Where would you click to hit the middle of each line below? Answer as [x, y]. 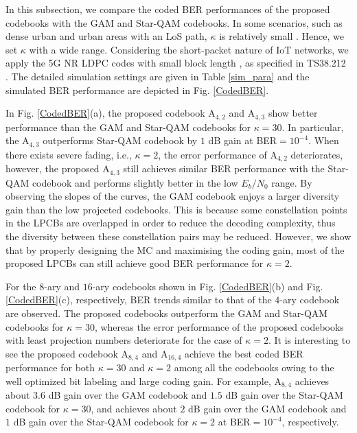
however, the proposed [53, 168]
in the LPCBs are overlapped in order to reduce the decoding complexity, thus [171, 223]
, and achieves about [134, 408]
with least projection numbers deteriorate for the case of [124, 340]
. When [324, 140]
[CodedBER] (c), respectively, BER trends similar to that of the [139, 300]
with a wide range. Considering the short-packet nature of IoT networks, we [189, 49]
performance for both [50, 367]
